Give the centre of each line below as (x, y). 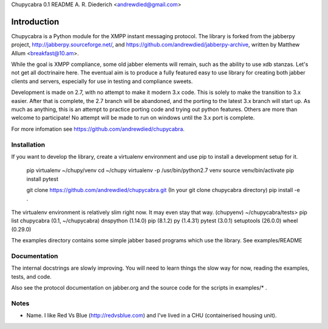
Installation (28, 144)
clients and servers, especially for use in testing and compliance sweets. (102, 81)
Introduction (35, 22)
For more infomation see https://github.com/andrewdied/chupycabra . (98, 129)
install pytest (43, 179)
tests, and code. (31, 276)
